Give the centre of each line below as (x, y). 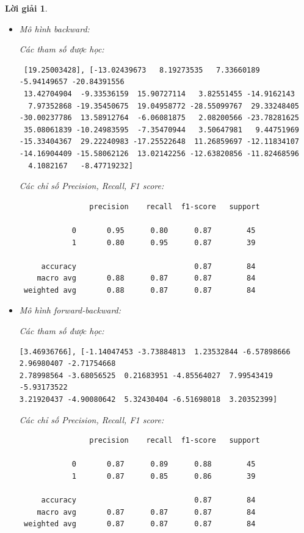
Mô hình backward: (54, 28)
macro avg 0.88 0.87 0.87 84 (146, 278)
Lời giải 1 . (26, 8)
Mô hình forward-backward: (70, 310)
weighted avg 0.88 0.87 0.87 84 (139, 290)
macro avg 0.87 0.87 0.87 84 (146, 512)
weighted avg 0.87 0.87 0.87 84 (139, 524)
